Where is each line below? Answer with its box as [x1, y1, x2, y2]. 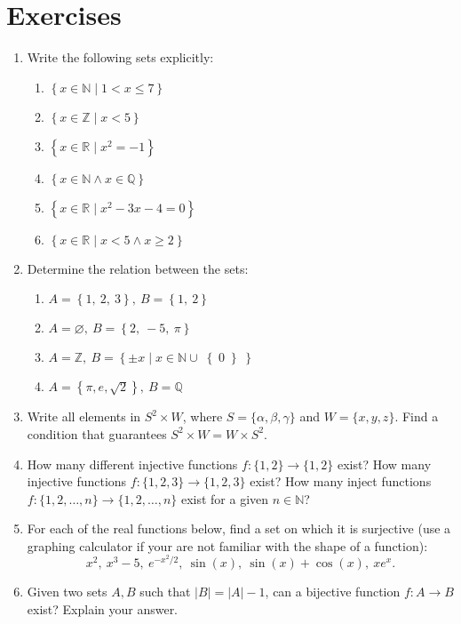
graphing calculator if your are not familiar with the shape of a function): [27, 536, 428, 555]
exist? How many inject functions [250, 472, 432, 491]
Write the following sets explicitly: [27, 48, 214, 67]
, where [182, 407, 223, 426]
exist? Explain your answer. [27, 599, 179, 618]
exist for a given [180, 489, 269, 508]
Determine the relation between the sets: [27, 259, 249, 277]
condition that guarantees [27, 424, 167, 443]
